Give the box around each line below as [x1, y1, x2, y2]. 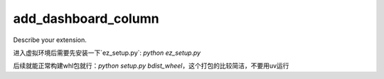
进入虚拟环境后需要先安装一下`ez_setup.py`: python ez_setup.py [13, 48, 201, 57]
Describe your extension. [13, 36, 87, 44]
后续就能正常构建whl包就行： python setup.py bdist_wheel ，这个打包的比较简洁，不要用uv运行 [13, 61, 289, 70]
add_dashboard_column [13, 11, 159, 26]
